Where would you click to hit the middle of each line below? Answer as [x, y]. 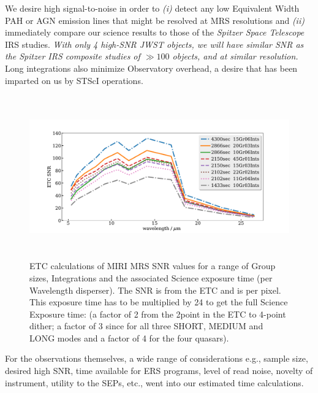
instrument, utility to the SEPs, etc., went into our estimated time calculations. [154, 382]
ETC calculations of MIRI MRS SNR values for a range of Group [153, 266]
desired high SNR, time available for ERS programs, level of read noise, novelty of [159, 371]
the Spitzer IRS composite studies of [73, 56]
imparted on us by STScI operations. [74, 80]
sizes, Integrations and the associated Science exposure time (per [151, 277]
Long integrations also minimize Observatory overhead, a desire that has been [151, 68]
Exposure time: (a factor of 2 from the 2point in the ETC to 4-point [158, 314]
